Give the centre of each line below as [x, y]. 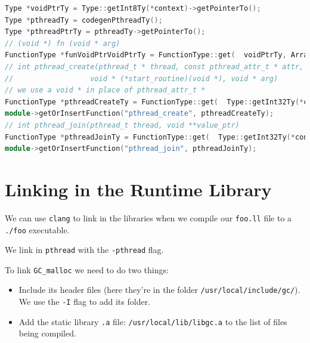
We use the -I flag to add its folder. [85, 302]
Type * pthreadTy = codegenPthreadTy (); [84, 20]
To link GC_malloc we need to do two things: [87, 269]
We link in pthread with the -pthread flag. [84, 250]
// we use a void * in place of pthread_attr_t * [105, 90]
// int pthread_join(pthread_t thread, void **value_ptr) [122, 125]
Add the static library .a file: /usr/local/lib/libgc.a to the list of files [153, 321]
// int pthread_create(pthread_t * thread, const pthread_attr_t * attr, [154, 67]
